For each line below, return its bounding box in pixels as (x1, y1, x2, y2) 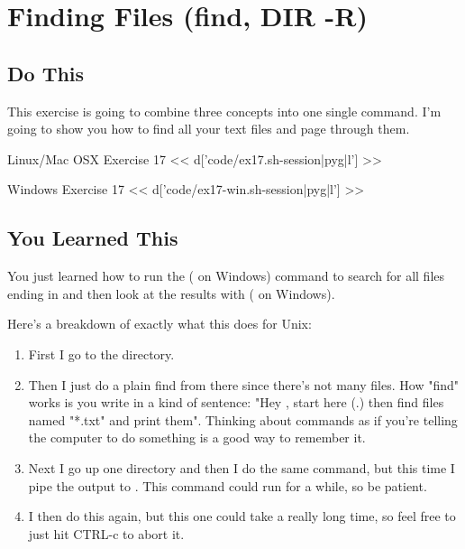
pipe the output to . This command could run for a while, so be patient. (28, 476, 427, 495)
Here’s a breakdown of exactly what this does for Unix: (7, 314, 312, 333)
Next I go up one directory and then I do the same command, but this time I (28, 458, 455, 477)
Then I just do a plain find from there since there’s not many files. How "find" (28, 375, 459, 394)
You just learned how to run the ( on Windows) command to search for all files (7, 266, 445, 285)
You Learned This (7, 224, 178, 252)
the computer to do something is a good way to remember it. (28, 428, 366, 447)
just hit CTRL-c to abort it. (28, 524, 185, 543)
